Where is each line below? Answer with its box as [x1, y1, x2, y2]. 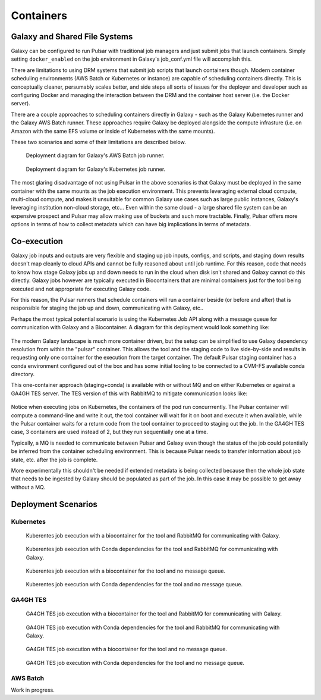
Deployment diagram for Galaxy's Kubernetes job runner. [26, 165, 166, 173]
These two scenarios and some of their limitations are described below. [11, 138, 187, 145]
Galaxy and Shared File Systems [11, 32, 133, 42]
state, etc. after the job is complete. [11, 456, 98, 463]
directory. [11, 371, 35, 378]
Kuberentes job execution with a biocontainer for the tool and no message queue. [26, 567, 226, 574]
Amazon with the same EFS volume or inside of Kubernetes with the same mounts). [11, 127, 215, 135]
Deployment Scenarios [11, 499, 98, 509]
